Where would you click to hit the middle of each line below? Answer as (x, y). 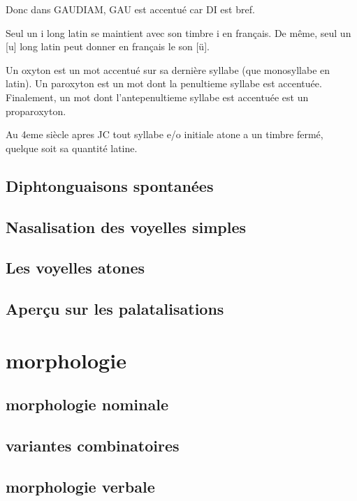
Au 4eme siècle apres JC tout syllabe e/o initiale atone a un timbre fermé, (165, 134)
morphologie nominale (87, 404)
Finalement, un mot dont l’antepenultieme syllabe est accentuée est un (157, 97)
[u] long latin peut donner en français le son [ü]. (108, 46)
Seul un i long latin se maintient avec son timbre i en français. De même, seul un (178, 32)
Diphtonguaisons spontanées (110, 185)
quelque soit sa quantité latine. (72, 148)
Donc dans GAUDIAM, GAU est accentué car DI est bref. (130, 9)
